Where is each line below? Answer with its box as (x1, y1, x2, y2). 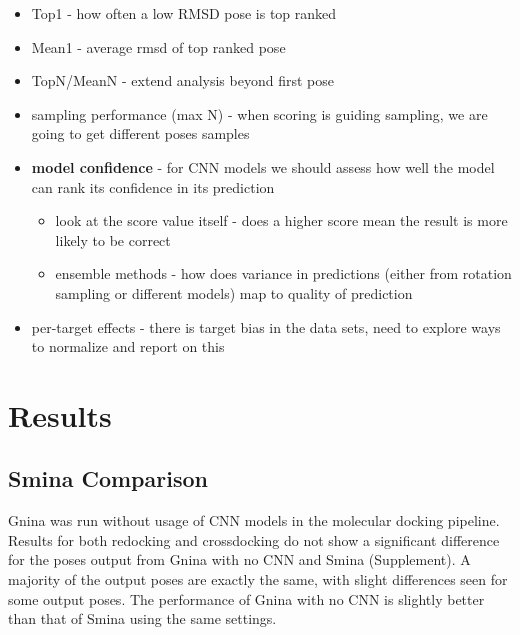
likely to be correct (55, 229, 171, 250)
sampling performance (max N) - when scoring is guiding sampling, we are (31, 103, 488, 124)
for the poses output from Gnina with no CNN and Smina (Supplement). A (8, 549, 471, 570)
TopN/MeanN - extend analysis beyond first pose (31, 70, 334, 91)
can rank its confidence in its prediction (31, 176, 275, 197)
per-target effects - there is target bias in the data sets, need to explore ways (31, 316, 501, 337)
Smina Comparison (8, 463, 208, 494)
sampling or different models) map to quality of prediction (55, 282, 413, 303)
